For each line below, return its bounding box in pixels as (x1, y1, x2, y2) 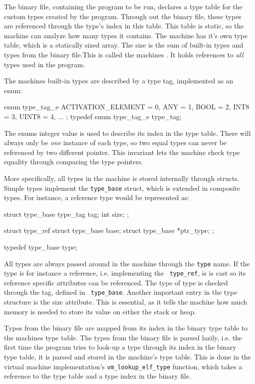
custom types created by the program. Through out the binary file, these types (4, 11, 242, 21)
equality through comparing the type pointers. (4, 156, 143, 167)
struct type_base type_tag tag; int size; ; (4, 208, 129, 219)
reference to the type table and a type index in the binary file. (4, 371, 191, 381)
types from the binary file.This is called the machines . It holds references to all (4, 49, 244, 59)
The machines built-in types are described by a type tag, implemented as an (4, 76, 233, 86)
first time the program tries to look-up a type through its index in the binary (4, 342, 237, 352)
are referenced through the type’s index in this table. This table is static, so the (4, 21, 244, 31)
